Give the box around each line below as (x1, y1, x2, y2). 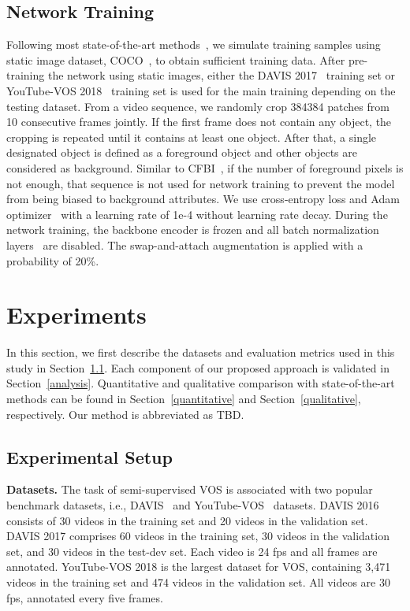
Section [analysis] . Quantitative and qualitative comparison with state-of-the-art (6, 375, 395, 391)
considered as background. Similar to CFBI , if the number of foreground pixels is (6, 159, 404, 176)
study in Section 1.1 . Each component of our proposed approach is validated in (6, 359, 389, 376)
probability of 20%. (6, 252, 99, 268)
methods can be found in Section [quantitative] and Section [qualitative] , (6, 391, 361, 407)
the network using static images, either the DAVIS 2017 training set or (47, 67, 396, 83)
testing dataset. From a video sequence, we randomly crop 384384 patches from (6, 98, 389, 114)
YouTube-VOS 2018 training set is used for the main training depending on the (6, 82, 396, 98)
